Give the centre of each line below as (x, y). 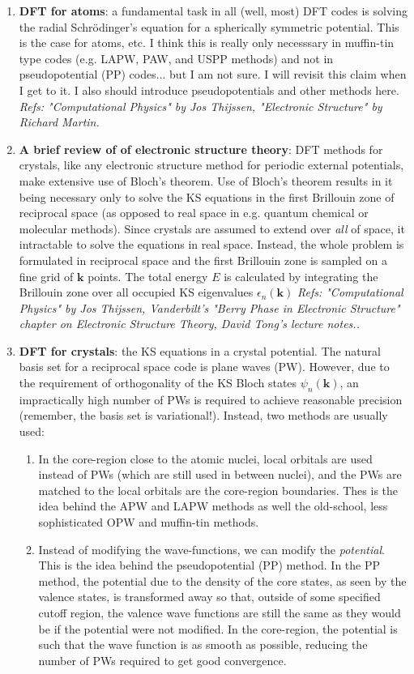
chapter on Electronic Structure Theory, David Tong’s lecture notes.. (189, 324)
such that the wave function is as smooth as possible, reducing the (203, 644)
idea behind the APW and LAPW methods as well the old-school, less (213, 506)
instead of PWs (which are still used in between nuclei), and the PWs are (220, 474)
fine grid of (46, 276)
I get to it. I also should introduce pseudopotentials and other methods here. (209, 90)
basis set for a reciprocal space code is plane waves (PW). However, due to (204, 367)
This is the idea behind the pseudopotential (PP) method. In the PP (209, 565)
